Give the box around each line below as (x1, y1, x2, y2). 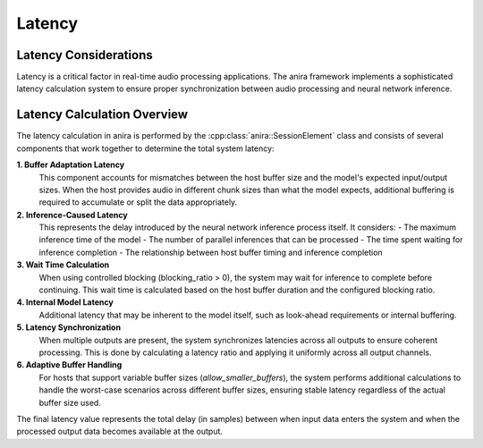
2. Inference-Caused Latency (16, 209, 129, 220)
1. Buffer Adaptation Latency (16, 159, 125, 170)
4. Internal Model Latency (16, 297, 114, 308)
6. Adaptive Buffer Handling (16, 359, 123, 370)
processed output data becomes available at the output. (16, 426, 224, 437)
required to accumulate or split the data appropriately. (38, 197, 238, 207)
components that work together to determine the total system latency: (16, 143, 275, 154)
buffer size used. (38, 397, 102, 408)
